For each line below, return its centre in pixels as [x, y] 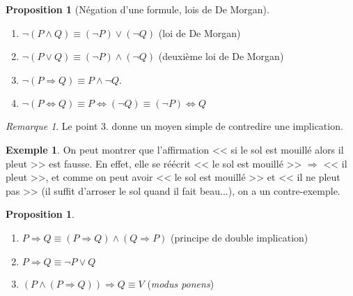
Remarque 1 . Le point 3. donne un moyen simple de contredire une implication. [174, 126]
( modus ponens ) [181, 283]
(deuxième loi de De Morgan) [221, 56]
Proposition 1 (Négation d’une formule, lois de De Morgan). [138, 9]
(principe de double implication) [240, 237]
